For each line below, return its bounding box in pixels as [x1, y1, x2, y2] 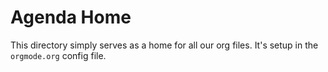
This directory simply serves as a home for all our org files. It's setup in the [10, 39, 319, 51]
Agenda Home [10, 6, 132, 29]
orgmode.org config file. [10, 49, 107, 61]
